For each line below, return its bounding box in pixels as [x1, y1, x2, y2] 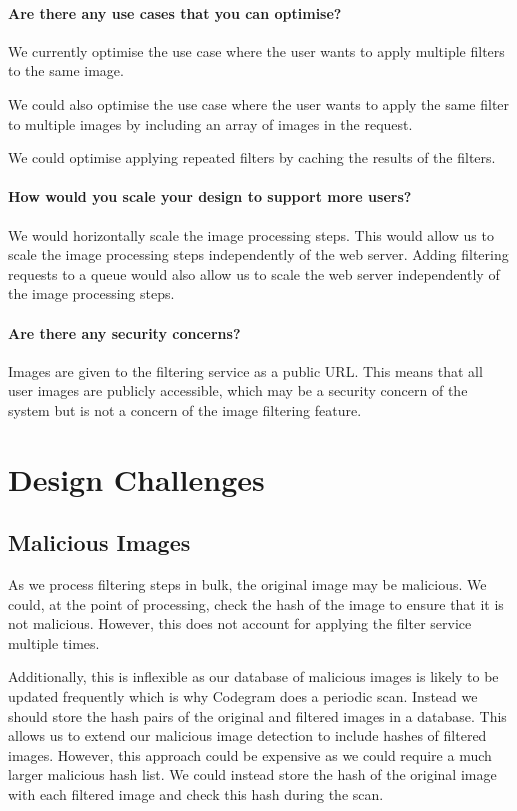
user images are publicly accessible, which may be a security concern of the [8, 380, 468, 401]
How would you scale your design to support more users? [8, 186, 412, 207]
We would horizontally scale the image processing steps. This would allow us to [8, 224, 494, 245]
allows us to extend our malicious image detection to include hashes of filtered [8, 725, 487, 746]
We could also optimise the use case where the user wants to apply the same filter [8, 93, 510, 114]
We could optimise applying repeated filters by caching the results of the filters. [8, 147, 496, 168]
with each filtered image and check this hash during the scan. [8, 784, 384, 805]
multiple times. [8, 632, 100, 653]
